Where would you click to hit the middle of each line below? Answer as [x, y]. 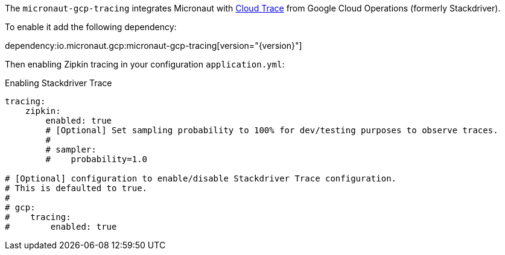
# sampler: [71, 150]
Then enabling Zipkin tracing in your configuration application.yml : [145, 64]
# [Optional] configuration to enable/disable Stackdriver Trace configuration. [201, 178]
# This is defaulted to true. [76, 188]
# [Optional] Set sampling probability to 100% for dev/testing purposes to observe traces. [272, 130]
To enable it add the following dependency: [91, 27]
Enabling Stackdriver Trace [59, 83]
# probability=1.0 [97, 159]
